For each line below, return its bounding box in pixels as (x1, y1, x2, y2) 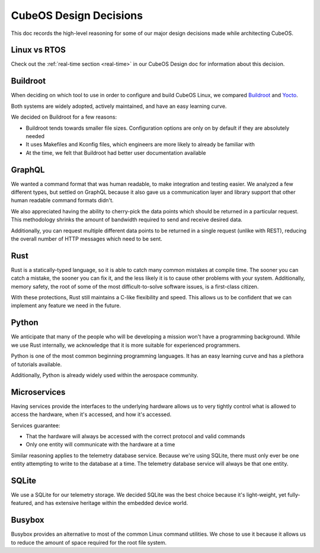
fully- (287, 491, 300, 498)
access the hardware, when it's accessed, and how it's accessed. (11, 411, 172, 418)
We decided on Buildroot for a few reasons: (11, 113, 117, 121)
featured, (11, 500, 34, 507)
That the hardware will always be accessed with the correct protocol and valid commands (25, 433, 245, 440)
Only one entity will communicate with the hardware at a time (25, 441, 175, 448)
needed (25, 132, 44, 139)
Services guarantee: (11, 421, 60, 429)
